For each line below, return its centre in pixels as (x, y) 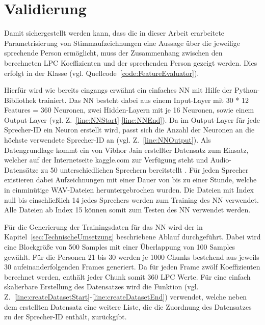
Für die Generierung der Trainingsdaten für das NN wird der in (103, 226)
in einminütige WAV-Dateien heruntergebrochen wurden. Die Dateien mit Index (129, 190)
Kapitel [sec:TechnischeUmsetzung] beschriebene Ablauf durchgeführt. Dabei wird (132, 237)
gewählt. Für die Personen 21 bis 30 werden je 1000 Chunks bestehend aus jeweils (132, 256)
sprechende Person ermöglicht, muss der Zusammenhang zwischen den (113, 53)
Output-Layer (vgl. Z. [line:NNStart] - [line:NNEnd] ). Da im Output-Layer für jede (132, 119)
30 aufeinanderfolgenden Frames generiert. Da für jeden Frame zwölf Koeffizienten (132, 267)
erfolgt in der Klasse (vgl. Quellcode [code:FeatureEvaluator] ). (102, 73)
